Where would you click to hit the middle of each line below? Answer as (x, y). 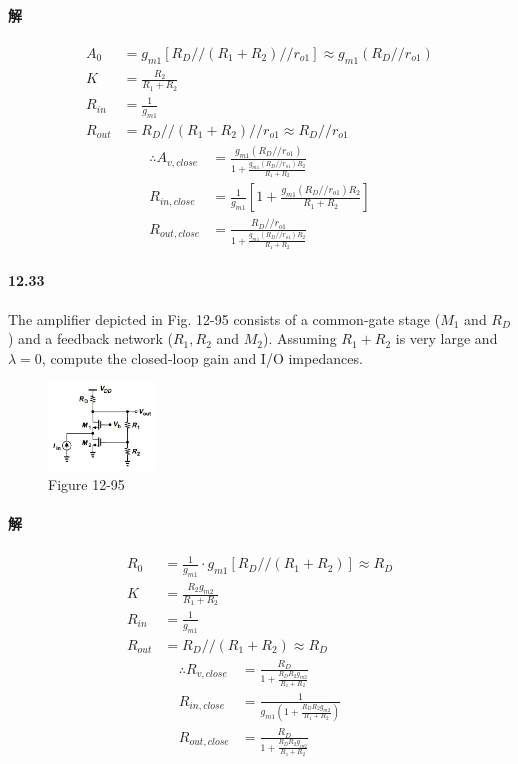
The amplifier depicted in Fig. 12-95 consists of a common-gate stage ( (224, 318)
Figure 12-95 (86, 484)
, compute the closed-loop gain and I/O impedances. (202, 357)
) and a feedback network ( (90, 338)
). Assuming (300, 338)
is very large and (446, 338)
